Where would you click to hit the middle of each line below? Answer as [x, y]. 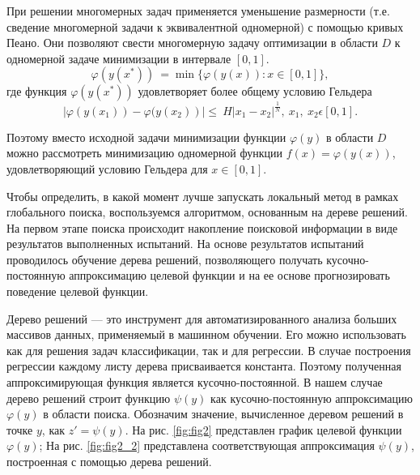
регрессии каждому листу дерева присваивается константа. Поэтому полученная [204, 366]
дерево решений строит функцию [89, 398]
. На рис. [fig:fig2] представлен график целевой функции [263, 429]
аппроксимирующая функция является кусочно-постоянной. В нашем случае [195, 382]
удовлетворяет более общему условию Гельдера [255, 91]
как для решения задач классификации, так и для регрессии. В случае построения [209, 350]
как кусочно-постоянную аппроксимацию [312, 398]
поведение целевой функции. [78, 291]
